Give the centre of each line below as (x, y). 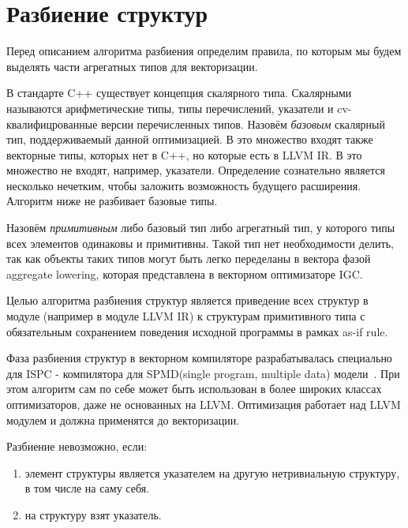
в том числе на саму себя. (87, 488)
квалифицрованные (52, 124)
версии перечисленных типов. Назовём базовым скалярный (243, 124)
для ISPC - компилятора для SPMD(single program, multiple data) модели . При (203, 373)
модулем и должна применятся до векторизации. (123, 419)
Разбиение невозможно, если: (77, 446)
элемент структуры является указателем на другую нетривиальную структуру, (212, 472)
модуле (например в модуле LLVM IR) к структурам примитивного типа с (186, 316)
